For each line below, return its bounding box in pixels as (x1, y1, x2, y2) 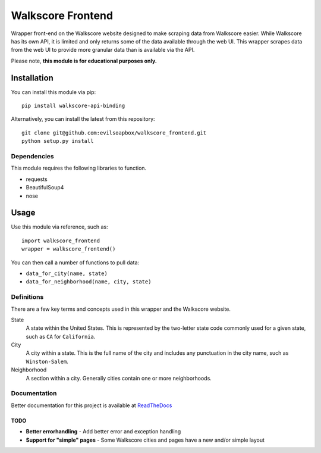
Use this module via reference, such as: (11, 223, 108, 230)
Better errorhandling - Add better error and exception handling (26, 428, 181, 435)
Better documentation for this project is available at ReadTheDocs (11, 402, 172, 409)
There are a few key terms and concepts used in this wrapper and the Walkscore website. (11, 305, 231, 313)
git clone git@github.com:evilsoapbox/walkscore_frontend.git (21, 129, 207, 136)
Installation (11, 73, 53, 83)
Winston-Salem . (26, 358, 68, 365)
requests (26, 176, 48, 183)
